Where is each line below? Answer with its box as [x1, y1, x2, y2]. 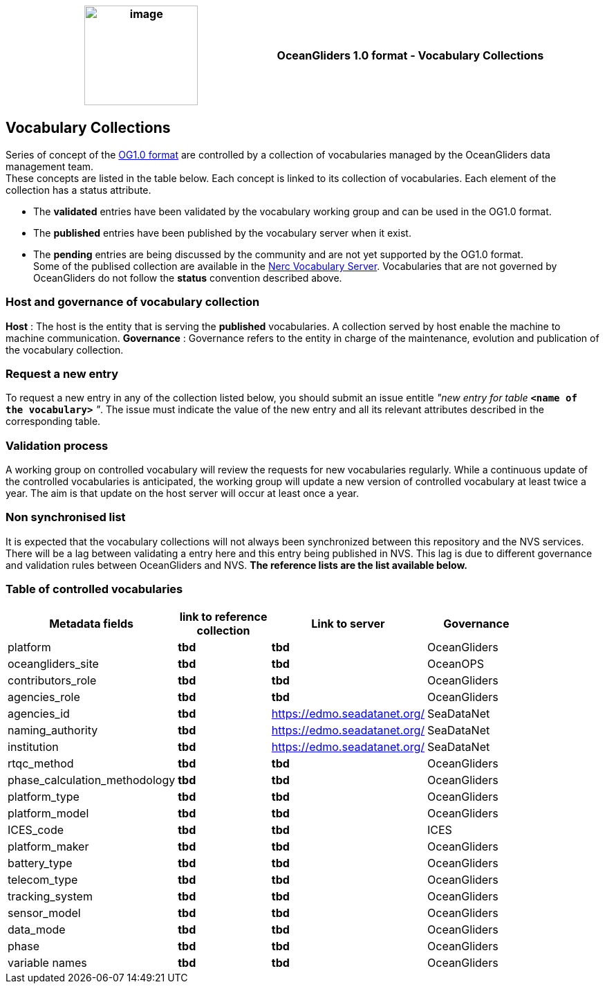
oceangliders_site [8, 656, 99, 671]
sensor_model [8, 905, 81, 920]
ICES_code [8, 822, 64, 837]
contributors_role [8, 673, 97, 687]
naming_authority [8, 723, 98, 737]
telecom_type [8, 872, 78, 887]
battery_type [8, 855, 73, 870]
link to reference [179, 609, 268, 624]
